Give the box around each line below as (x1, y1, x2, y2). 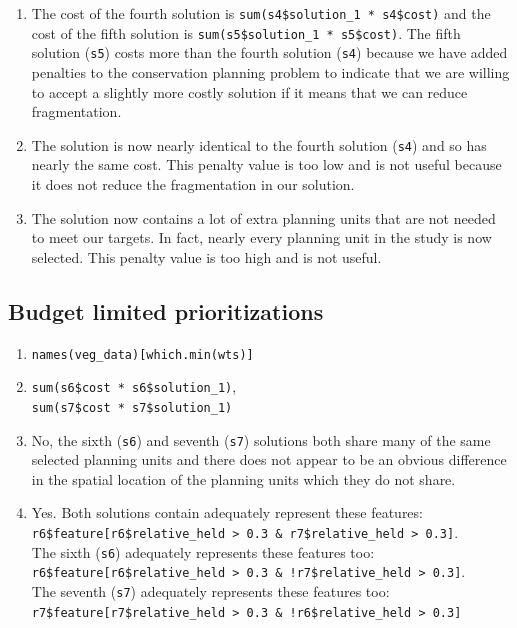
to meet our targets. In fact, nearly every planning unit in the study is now (31, 227, 492, 248)
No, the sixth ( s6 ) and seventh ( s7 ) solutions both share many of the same (31, 429, 491, 450)
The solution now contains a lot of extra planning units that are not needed (31, 207, 496, 228)
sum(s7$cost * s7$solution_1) (31, 400, 233, 415)
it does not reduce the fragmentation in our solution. (31, 174, 355, 194)
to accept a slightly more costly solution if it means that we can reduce (31, 81, 468, 102)
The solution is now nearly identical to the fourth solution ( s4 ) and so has (31, 134, 487, 155)
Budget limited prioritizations (8, 295, 324, 326)
